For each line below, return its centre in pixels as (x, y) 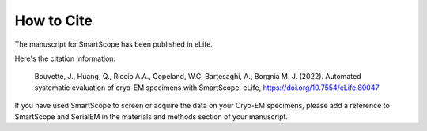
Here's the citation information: (65, 58)
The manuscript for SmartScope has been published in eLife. (114, 44)
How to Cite (53, 21)
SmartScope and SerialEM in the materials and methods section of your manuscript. (151, 116)
